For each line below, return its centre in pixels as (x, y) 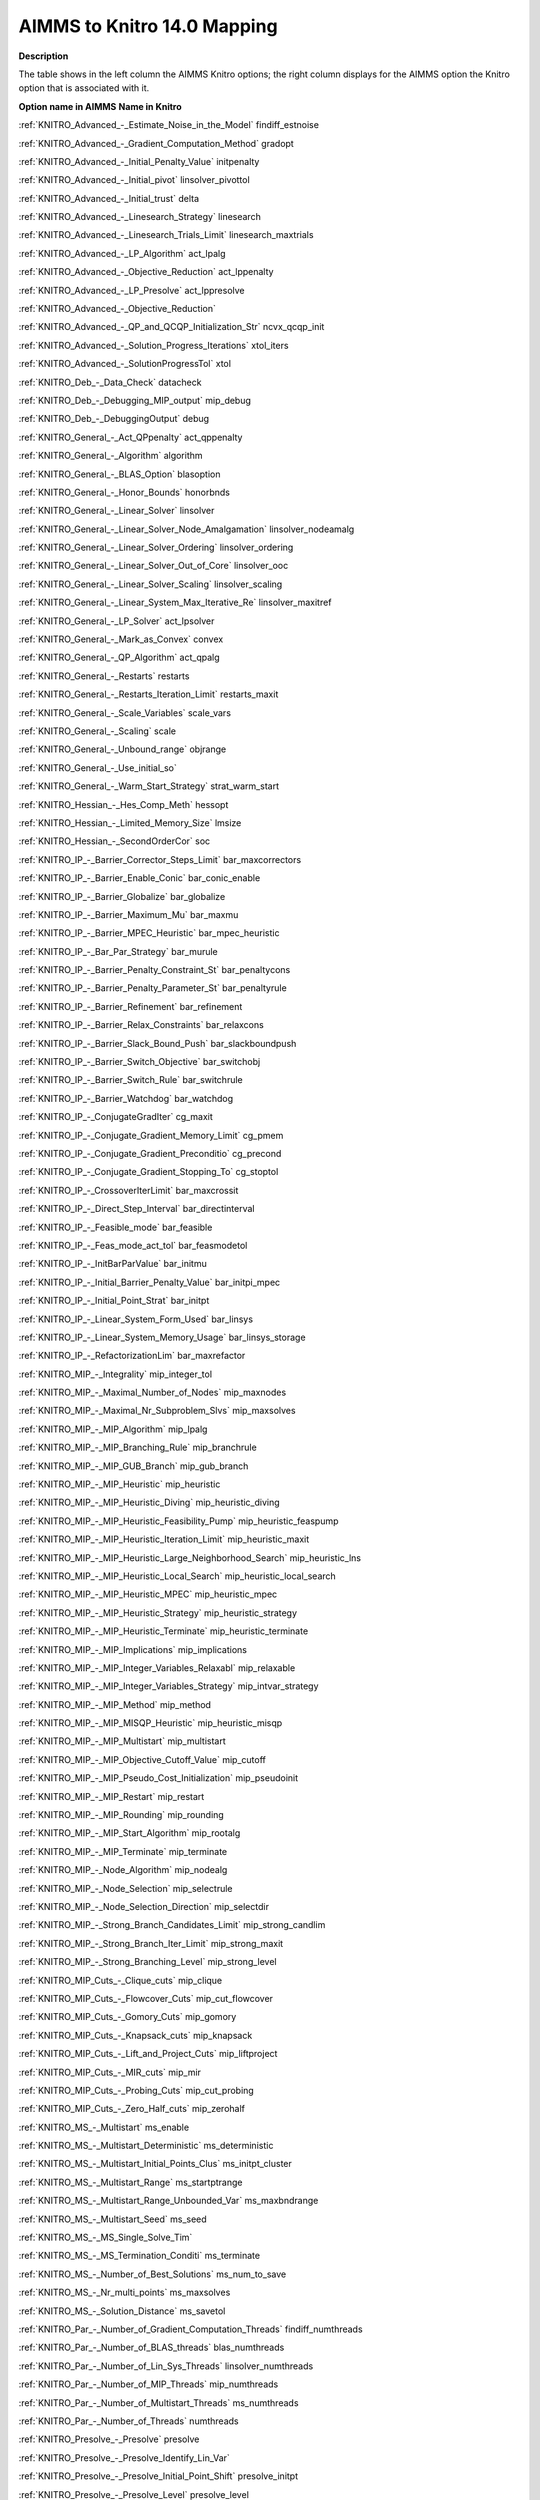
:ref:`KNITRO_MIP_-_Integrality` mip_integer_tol (115, 1374)
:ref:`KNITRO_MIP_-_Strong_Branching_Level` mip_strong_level (147, 1962)
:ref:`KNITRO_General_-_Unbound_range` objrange (122, 749)
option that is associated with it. (84, 88)
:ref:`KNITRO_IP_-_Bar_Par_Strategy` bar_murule (118, 951)
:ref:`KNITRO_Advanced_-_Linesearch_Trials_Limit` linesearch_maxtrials (166, 235)
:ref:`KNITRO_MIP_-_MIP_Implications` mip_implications (132, 1649)
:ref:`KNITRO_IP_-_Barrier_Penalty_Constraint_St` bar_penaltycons (154, 970)
